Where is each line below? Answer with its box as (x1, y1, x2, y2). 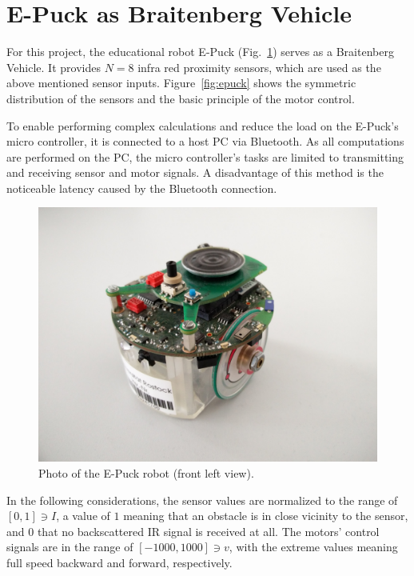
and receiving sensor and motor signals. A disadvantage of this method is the (6, 164, 384, 181)
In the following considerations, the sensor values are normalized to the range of (6, 491, 398, 508)
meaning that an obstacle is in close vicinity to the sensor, (123, 507, 408, 524)
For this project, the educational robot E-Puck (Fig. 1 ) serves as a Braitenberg (6, 43, 394, 60)
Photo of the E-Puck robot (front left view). (38, 465, 254, 482)
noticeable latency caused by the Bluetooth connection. (6, 179, 277, 196)
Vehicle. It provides (6, 58, 101, 75)
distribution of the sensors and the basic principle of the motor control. (6, 90, 355, 106)
